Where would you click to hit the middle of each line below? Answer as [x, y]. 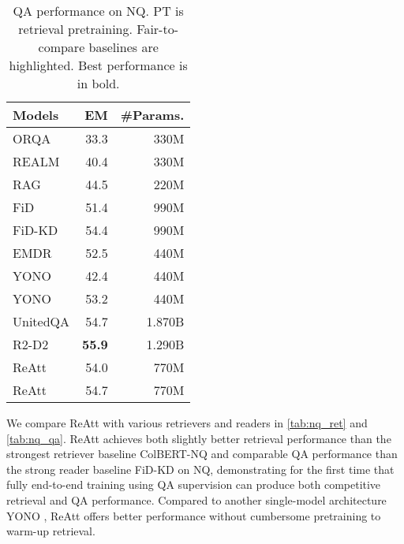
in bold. [98, 83]
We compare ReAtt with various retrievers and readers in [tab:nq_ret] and [187, 423]
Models [36, 115]
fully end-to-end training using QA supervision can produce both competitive [194, 484]
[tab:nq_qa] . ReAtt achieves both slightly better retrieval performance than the [199, 438]
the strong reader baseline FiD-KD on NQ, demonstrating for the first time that [200, 469]
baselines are [123, 47]
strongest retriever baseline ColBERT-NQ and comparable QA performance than [202, 454]
